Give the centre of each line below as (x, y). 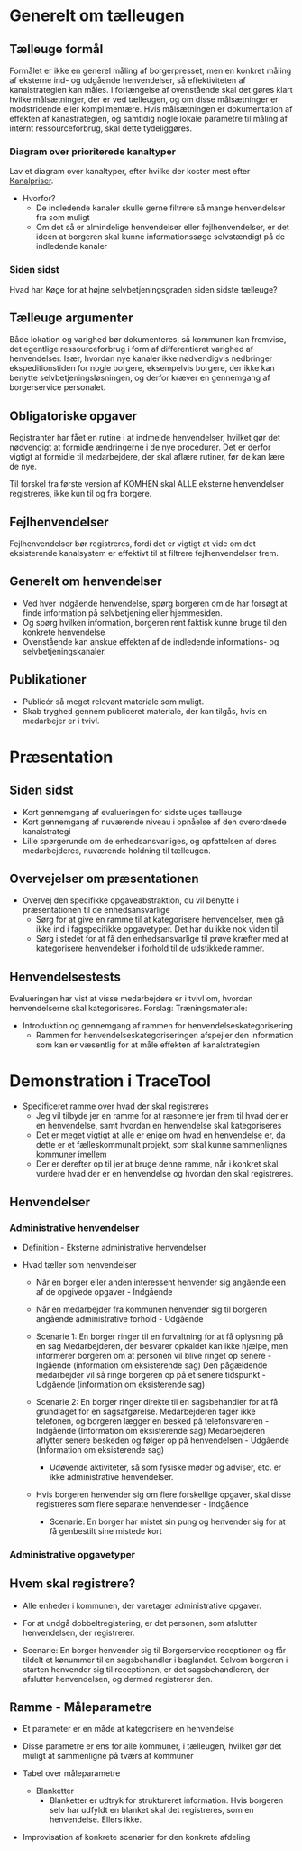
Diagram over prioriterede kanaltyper (92, 152)
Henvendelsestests (65, 977)
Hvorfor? (39, 199)
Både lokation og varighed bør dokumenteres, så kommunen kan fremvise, (148, 340)
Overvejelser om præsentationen (105, 879)
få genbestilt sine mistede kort (105, 1530)
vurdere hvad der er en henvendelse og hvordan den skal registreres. (165, 1174)
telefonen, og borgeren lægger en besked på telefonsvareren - (152, 1421)
